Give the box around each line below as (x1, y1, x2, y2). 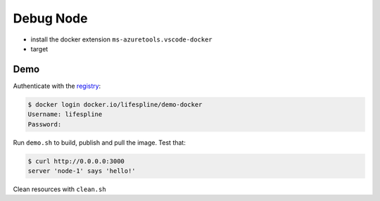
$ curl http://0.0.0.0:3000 (27, 157, 125, 165)
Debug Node (13, 11, 88, 26)
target (30, 44, 49, 53)
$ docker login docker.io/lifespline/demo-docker (27, 100, 203, 108)
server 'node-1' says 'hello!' (27, 167, 137, 175)
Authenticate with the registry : (13, 82, 101, 90)
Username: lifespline (27, 110, 103, 119)
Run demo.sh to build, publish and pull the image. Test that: (13, 138, 186, 147)
